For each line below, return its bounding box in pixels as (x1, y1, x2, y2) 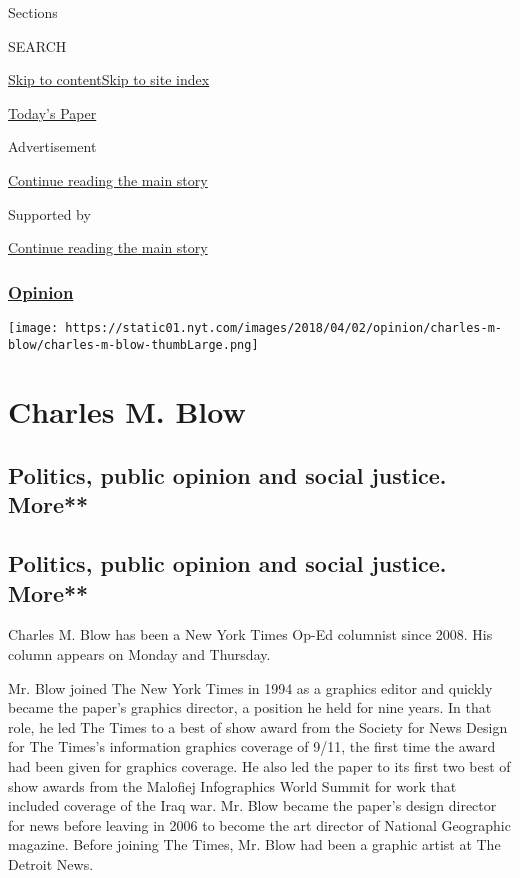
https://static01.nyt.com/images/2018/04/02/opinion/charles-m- (65, 320, 502, 335)
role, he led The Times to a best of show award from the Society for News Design (8, 716, 508, 737)
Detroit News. (8, 853, 94, 874)
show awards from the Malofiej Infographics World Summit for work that (8, 775, 457, 796)
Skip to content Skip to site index (8, 69, 210, 90)
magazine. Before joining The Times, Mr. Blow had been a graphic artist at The (8, 834, 501, 855)
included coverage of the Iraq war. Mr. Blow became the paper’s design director (8, 795, 497, 816)
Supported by (8, 203, 91, 224)
